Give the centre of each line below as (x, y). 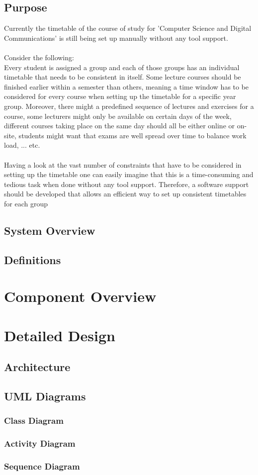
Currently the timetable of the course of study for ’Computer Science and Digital (128, 28)
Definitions (33, 259)
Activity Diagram (40, 443)
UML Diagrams (45, 396)
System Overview (50, 230)
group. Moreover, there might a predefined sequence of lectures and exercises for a (129, 106)
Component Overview (80, 296)
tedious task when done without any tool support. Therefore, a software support (127, 184)
